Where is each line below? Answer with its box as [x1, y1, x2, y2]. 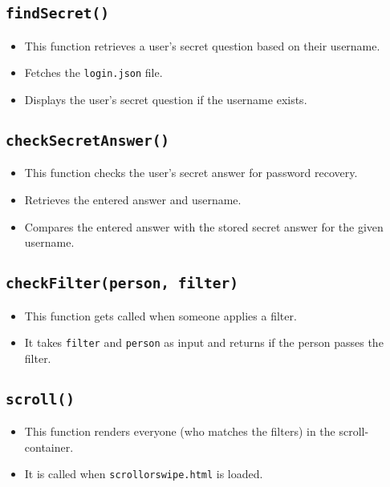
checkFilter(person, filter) [6, 275, 239, 292]
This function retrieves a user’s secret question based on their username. [24, 37, 380, 54]
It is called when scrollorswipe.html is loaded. [24, 465, 263, 482]
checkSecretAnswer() [6, 132, 170, 150]
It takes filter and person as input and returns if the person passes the [24, 334, 384, 351]
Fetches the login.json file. [24, 64, 163, 81]
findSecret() [6, 5, 109, 22]
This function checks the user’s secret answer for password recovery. [24, 164, 358, 181]
